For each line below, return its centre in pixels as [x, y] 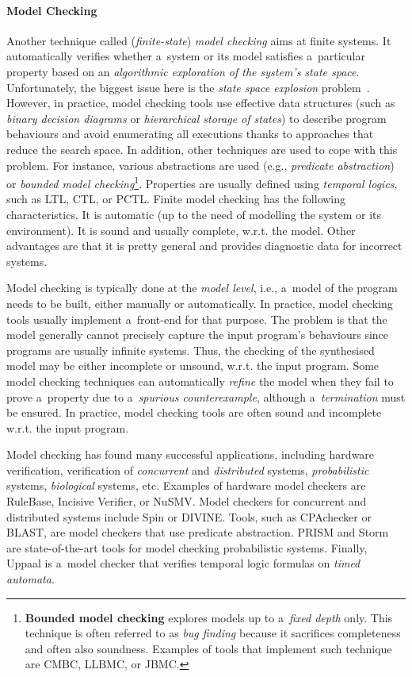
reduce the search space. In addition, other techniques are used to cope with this [202, 149]
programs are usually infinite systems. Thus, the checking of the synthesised [191, 350]
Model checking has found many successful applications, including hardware [191, 454]
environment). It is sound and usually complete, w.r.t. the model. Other [181, 230]
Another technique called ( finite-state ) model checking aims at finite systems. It [199, 40]
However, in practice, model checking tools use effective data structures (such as [201, 103]
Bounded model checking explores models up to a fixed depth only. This [209, 617]
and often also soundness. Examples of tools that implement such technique [208, 648]
